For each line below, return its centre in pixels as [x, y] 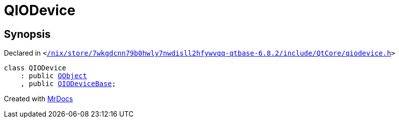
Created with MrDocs [39, 99]
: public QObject [54, 76]
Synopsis [27, 34]
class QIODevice [35, 68]
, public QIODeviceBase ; [68, 84]
